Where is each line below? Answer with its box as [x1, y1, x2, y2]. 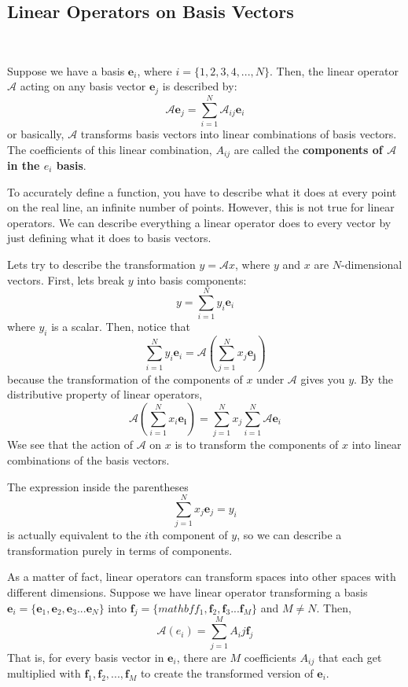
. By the [354, 370, 394, 387]
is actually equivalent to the [7, 527, 142, 543]
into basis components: [137, 271, 247, 288]
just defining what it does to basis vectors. [7, 230, 211, 246]
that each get [318, 648, 382, 665]
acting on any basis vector [20, 78, 146, 94]
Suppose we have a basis [7, 62, 125, 79]
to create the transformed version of [140, 664, 314, 681]
